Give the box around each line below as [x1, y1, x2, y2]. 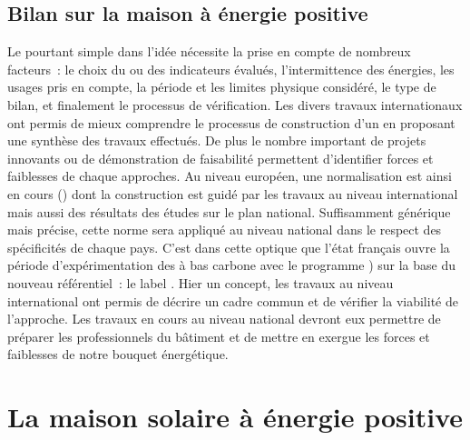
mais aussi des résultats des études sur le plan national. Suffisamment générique [7, 202, 451, 221]
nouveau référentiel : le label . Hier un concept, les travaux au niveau [7, 273, 394, 292]
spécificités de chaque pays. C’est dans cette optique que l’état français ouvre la [7, 237, 450, 256]
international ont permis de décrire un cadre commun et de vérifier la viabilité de [7, 291, 458, 310]
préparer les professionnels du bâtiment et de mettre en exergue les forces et [7, 326, 430, 345]
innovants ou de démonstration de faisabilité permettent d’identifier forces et [7, 148, 434, 167]
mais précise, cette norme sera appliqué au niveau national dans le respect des [7, 220, 442, 239]
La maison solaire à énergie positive [7, 398, 464, 435]
